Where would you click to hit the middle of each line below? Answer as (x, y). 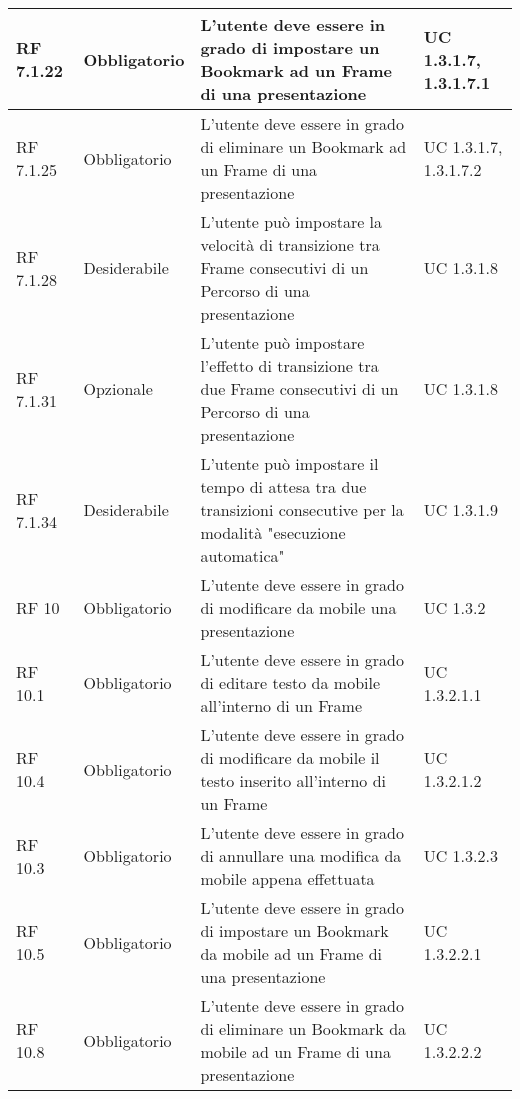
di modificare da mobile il (290, 757)
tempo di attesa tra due (283, 486)
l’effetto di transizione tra (289, 365)
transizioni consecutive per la (302, 509)
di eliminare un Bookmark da (303, 1028)
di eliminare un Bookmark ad (303, 146)
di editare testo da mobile (290, 682)
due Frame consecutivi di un (299, 388)
